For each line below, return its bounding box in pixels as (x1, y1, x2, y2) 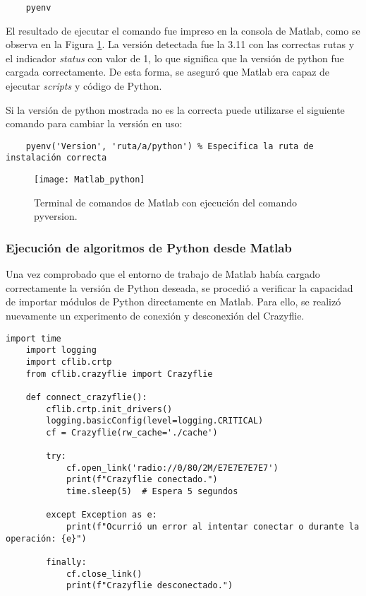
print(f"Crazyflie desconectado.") (66, 580, 233, 591)
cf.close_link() (66, 568, 142, 579)
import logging (25, 345, 97, 356)
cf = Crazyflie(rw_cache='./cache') (46, 427, 218, 438)
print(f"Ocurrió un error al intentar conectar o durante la (66, 522, 360, 532)
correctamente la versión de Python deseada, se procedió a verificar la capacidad (6, 280, 353, 295)
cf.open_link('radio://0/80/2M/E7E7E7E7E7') (66, 462, 279, 473)
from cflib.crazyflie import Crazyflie (25, 368, 213, 379)
